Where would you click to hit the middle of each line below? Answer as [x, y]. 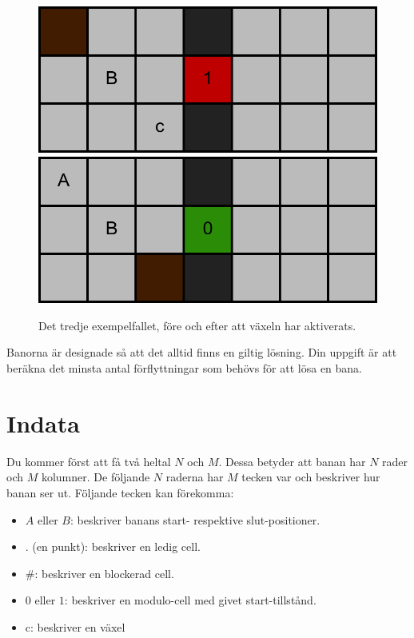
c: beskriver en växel [75, 626]
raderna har [195, 477]
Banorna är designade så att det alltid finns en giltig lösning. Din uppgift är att [202, 352]
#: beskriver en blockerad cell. [100, 573]
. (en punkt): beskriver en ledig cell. [113, 546]
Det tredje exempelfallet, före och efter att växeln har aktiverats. [197, 325]
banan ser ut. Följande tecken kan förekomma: [120, 492]
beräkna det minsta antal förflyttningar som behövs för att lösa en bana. [185, 368]
